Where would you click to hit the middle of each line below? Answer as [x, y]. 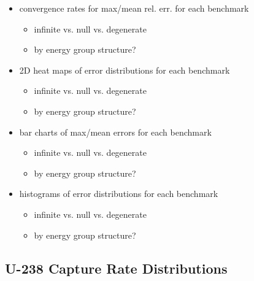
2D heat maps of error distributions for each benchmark [125, 70]
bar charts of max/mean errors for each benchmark [115, 132]
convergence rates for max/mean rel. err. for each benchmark [134, 8]
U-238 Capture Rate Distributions [116, 268]
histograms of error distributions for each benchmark [119, 194]
